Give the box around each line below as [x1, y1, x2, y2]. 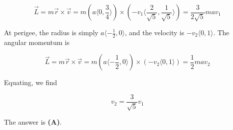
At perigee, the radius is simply [4, 27, 99, 37]
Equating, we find [4, 77, 57, 87]
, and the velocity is [125, 27, 184, 37]
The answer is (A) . [4, 117, 62, 127]
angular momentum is [4, 37, 70, 47]
